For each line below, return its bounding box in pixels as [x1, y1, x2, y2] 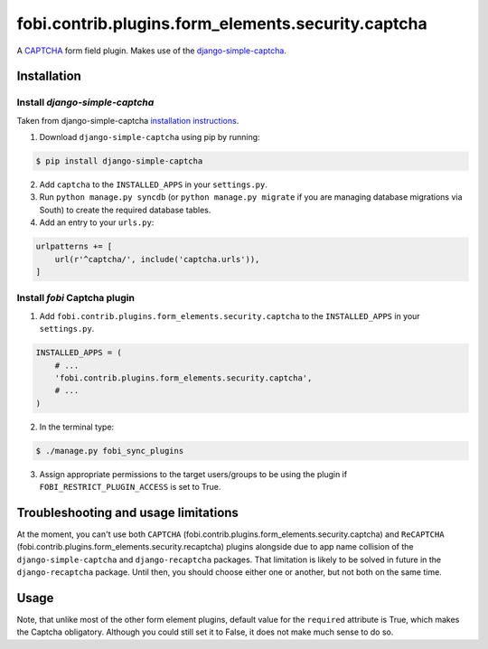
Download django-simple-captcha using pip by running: [39, 132, 261, 143]
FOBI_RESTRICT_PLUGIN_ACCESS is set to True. [39, 482, 221, 493]
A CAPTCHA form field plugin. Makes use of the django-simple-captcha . [16, 45, 286, 56]
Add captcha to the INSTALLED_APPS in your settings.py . [39, 179, 268, 190]
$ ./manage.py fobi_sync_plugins [35, 446, 184, 456]
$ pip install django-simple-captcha [35, 156, 203, 166]
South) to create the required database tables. [39, 204, 211, 215]
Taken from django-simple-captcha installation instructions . [16, 115, 239, 126]
